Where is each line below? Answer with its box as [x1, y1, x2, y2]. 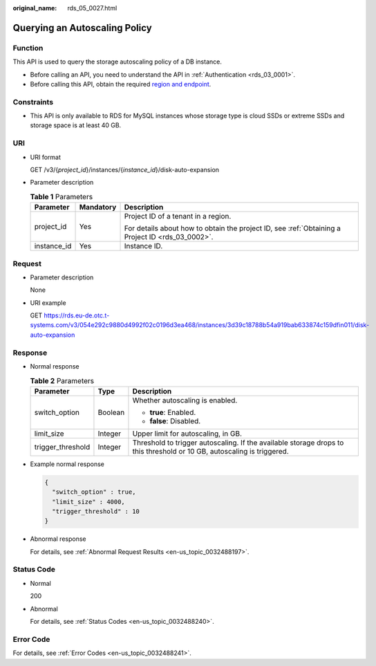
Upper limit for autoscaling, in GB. [132, 429, 242, 438]
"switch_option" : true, [52, 488, 136, 496]
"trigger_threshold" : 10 [52, 507, 140, 515]
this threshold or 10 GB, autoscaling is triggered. [132, 446, 290, 456]
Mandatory [79, 203, 117, 212]
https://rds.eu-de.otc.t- [44, 311, 110, 320]
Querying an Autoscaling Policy [12, 21, 152, 34]
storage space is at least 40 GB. [30, 121, 122, 129]
